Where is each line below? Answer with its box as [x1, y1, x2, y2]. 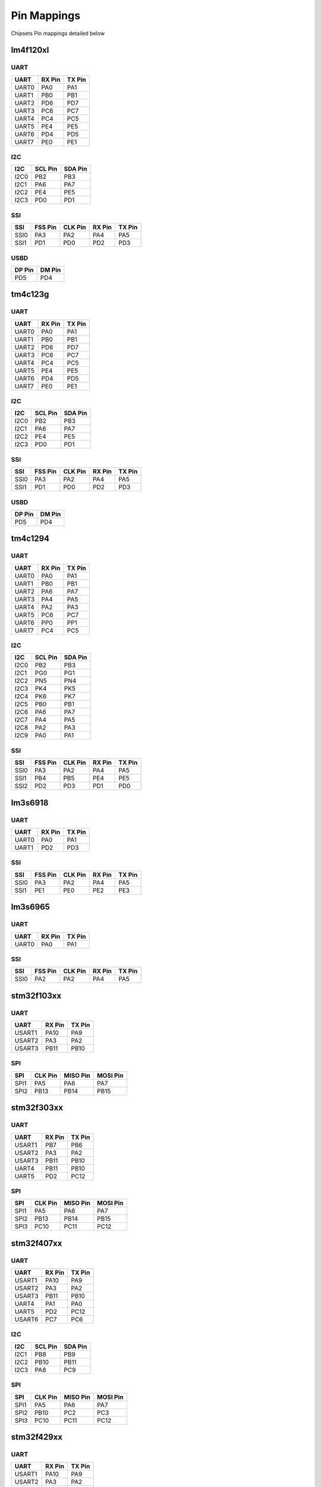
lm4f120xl [11, 45, 49, 55]
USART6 [14, 1315, 39, 1323]
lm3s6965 [11, 902, 51, 912]
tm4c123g [11, 289, 49, 300]
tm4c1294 [11, 534, 50, 544]
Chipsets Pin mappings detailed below [11, 30, 105, 37]
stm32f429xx [11, 1432, 62, 1442]
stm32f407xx [11, 1238, 62, 1248]
